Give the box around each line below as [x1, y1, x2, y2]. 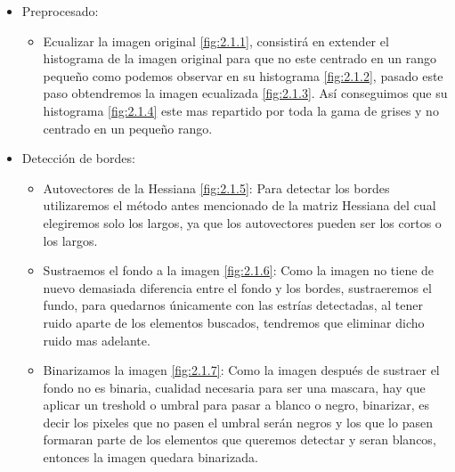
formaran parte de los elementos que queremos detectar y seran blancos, [43, 430, 436, 449]
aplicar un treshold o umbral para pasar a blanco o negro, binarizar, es [43, 395, 430, 414]
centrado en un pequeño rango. [43, 118, 213, 137]
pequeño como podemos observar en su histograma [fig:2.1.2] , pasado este [43, 66, 443, 85]
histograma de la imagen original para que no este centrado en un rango [43, 49, 436, 68]
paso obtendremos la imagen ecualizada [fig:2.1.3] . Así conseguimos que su [43, 84, 448, 102]
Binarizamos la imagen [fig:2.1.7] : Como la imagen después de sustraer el [43, 361, 440, 379]
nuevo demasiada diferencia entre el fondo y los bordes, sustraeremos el [43, 278, 432, 297]
